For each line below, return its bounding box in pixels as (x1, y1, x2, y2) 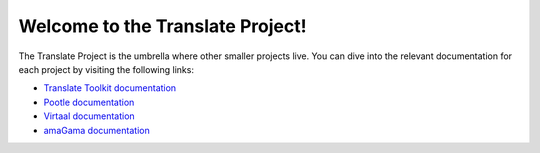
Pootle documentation (43, 96, 135, 108)
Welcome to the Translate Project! (18, 15, 307, 37)
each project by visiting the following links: (18, 63, 195, 75)
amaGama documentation (43, 124, 150, 136)
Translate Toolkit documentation (43, 82, 177, 94)
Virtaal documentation (43, 110, 135, 122)
